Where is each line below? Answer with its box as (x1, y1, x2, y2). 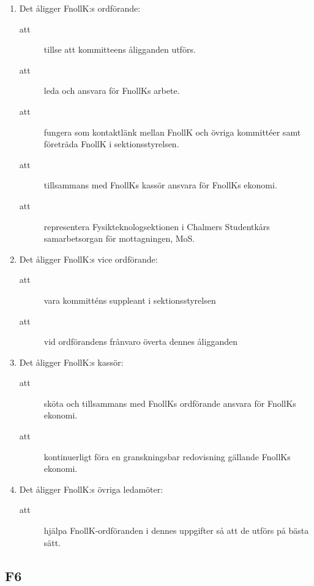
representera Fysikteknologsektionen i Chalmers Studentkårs (43, 220, 270, 233)
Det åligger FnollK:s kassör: (19, 355, 124, 368)
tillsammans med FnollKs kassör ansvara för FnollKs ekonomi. (43, 179, 277, 191)
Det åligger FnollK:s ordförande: (19, 2, 141, 14)
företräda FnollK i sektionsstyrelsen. (43, 137, 179, 150)
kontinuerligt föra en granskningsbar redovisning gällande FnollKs (43, 450, 291, 463)
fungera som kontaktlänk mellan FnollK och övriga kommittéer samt (43, 125, 301, 138)
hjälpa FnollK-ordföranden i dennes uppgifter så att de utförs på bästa (43, 524, 309, 537)
